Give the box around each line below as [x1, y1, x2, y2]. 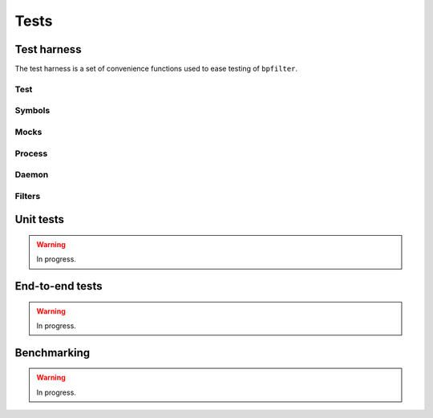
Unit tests [14, 213, 64, 226]
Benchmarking [14, 346, 91, 359]
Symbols [14, 105, 51, 116]
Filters [14, 190, 41, 201]
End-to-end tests [14, 279, 103, 293]
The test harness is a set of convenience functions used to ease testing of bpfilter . [14, 64, 298, 74]
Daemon [14, 169, 49, 181]
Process [14, 148, 48, 159]
